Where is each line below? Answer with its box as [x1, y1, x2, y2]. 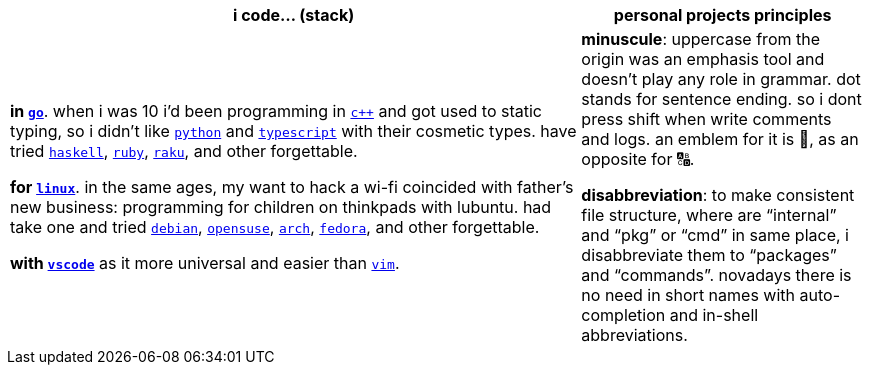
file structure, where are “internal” [581, 205, 837, 225]
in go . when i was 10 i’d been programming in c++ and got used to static [10, 101, 542, 121]
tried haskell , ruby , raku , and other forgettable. [10, 141, 358, 161]
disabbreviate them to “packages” [581, 245, 837, 265]
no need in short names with [581, 285, 796, 305]
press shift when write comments [581, 109, 832, 129]
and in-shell [669, 305, 759, 325]
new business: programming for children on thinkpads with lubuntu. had [10, 197, 552, 217]
